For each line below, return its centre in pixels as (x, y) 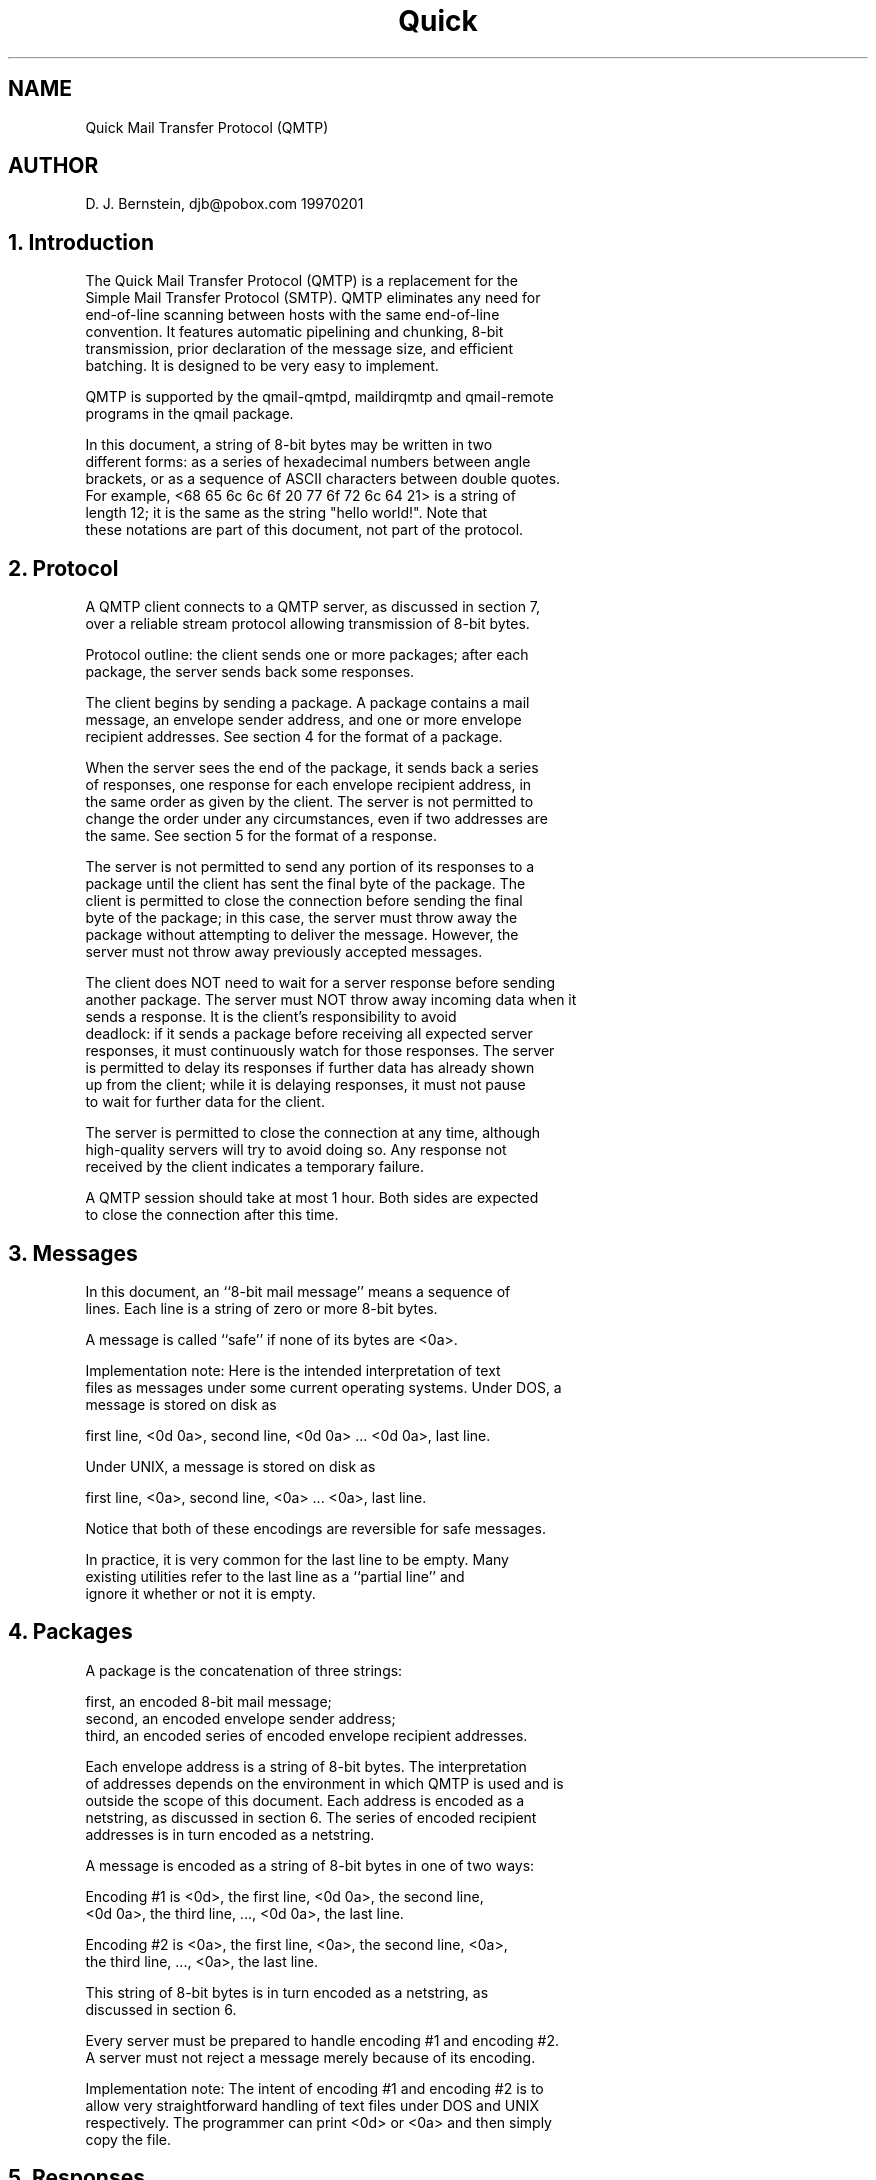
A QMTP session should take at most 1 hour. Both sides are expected (312, 1198)
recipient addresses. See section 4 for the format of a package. (294, 737)
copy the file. (128, 2139)
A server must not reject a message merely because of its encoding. (310, 2057)
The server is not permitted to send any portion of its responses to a (310, 867)
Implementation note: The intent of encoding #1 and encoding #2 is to (314, 2088)
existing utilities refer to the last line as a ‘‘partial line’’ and (275, 1576)
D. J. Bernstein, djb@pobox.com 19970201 (224, 204)
